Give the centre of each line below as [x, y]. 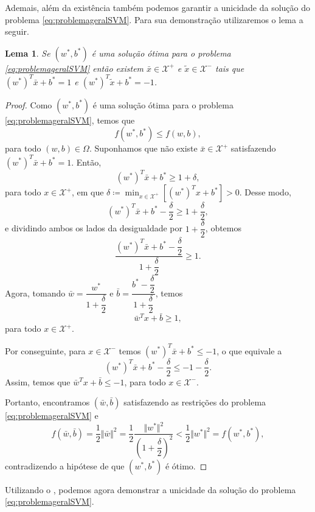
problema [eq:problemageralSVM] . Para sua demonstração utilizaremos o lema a [154, 19]
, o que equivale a [249, 350]
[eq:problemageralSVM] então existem [74, 68]
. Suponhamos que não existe [143, 148]
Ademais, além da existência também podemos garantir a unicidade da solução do [158, 7]
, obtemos [223, 228]
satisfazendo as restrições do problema [195, 402]
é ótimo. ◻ [186, 465]
